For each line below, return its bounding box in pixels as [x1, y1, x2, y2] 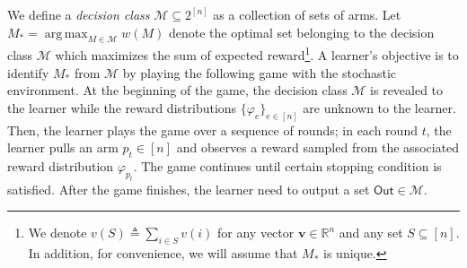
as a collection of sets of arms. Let [213, 5, 401, 23]
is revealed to [370, 81, 444, 99]
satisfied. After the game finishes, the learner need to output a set [7, 179, 370, 198]
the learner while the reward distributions [7, 98, 237, 117]
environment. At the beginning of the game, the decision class [7, 81, 348, 99]
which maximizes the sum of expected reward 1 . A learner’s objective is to [55, 43, 459, 65]
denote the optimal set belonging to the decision [168, 22, 435, 41]
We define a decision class [7, 5, 150, 23]
